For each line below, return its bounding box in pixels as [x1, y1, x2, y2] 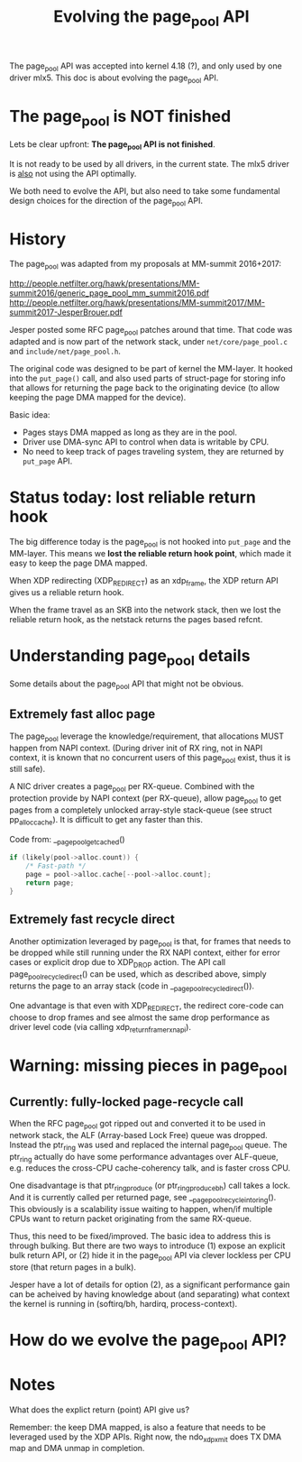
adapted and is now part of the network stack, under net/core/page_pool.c [9, 336, 288, 347]
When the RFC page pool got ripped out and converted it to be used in [9, 1118, 266, 1131]
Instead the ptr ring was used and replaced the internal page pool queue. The [9, 1139, 288, 1152]
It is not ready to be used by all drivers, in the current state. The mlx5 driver [9, 158, 290, 169]
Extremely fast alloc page [9, 706, 156, 722]
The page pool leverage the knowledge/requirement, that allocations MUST [9, 731, 285, 743]
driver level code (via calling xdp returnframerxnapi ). [9, 1021, 192, 1034]
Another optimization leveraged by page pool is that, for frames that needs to [9, 935, 291, 949]
